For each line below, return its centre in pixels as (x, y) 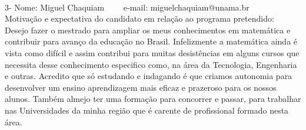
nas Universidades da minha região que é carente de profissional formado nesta (147, 110)
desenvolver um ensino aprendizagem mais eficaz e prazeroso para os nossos (141, 87)
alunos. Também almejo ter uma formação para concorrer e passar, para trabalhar (153, 99)
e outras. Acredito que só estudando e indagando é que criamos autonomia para (149, 76)
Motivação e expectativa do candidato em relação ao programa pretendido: (139, 18)
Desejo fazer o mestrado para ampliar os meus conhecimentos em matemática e (148, 30)
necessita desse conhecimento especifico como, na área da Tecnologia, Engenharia (151, 64)
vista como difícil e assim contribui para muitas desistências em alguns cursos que (152, 52)
